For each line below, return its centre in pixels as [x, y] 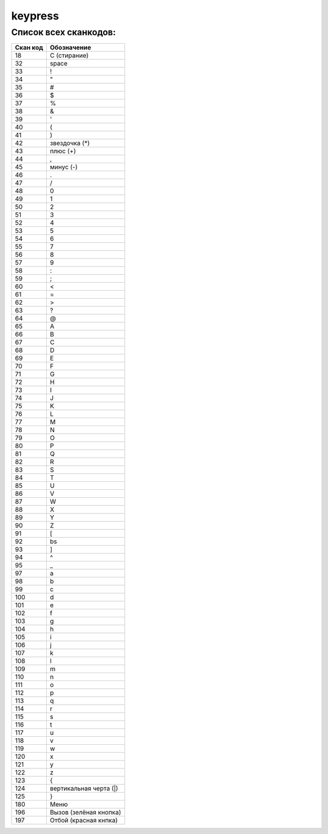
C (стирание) [69, 56]
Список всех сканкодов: [63, 32]
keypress [35, 16]
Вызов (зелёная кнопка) [85, 812]
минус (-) [64, 167]
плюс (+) [63, 151]
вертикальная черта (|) [84, 788]
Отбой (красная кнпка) [84, 821]
